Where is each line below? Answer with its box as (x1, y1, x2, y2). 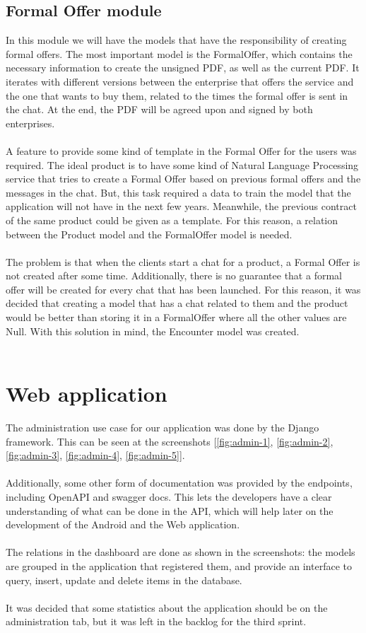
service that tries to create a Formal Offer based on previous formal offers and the (6, 171, 361, 186)
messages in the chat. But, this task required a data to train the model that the (6, 185, 351, 199)
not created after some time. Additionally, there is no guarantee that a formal (6, 268, 342, 283)
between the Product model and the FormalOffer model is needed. (6, 226, 293, 241)
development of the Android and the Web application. (6, 517, 240, 532)
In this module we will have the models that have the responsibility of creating (6, 33, 347, 47)
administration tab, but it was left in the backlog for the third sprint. (6, 614, 307, 629)
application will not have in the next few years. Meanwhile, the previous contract (6, 199, 357, 214)
